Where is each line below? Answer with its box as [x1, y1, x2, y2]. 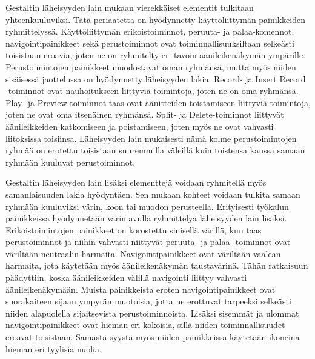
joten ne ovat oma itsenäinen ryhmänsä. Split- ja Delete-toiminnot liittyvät [5, 108, 284, 121]
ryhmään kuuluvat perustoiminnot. [5, 155, 136, 168]
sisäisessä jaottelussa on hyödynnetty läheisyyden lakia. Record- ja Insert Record [5, 72, 306, 85]
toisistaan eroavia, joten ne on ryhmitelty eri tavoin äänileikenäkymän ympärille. [5, 49, 306, 61]
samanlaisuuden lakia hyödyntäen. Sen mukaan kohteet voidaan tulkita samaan [5, 187, 300, 200]
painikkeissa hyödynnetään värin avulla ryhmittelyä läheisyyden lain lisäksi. [5, 212, 287, 224]
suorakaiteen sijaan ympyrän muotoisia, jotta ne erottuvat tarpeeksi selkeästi [5, 295, 291, 307]
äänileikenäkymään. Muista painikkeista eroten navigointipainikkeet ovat [5, 283, 276, 295]
